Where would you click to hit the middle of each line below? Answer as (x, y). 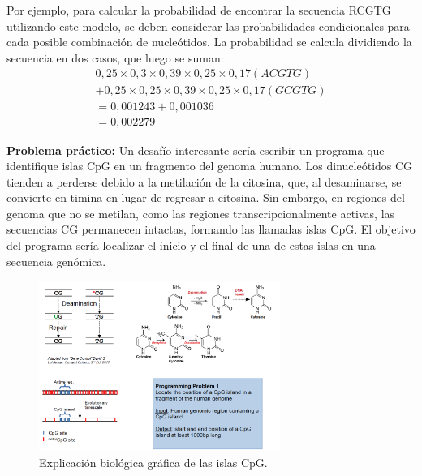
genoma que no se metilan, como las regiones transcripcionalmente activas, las (201, 213)
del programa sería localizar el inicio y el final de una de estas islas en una (191, 245)
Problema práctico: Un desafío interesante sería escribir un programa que (196, 150)
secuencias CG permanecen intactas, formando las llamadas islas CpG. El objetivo (211, 229)
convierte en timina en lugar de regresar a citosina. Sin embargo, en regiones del (206, 197)
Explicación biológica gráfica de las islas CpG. (153, 462)
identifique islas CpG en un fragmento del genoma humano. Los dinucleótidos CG (210, 166)
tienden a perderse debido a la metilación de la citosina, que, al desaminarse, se (204, 181)
